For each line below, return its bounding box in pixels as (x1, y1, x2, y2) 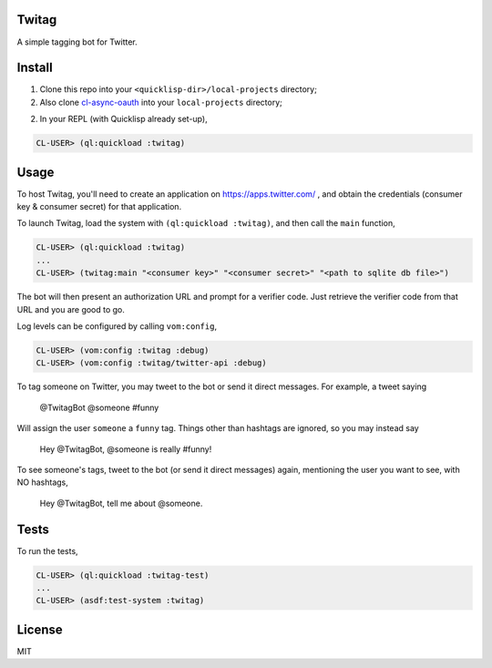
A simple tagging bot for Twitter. (16, 36, 138, 47)
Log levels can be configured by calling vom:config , (16, 321, 218, 332)
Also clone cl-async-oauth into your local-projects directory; (39, 97, 282, 108)
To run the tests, (16, 545, 78, 556)
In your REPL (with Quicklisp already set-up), (39, 114, 209, 125)
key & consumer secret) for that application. (16, 201, 182, 212)
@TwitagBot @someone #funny (39, 402, 159, 413)
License (16, 622, 63, 637)
